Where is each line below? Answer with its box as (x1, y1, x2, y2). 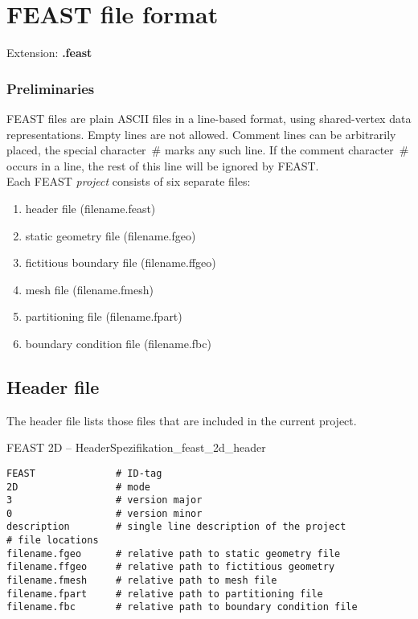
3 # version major (6, 494, 203, 506)
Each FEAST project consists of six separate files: (6, 173, 251, 190)
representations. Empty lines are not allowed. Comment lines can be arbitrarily (6, 125, 396, 142)
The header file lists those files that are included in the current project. (6, 412, 357, 428)
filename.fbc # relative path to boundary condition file (6, 601, 358, 613)
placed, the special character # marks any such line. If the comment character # (6, 141, 409, 158)
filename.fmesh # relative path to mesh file (6, 575, 277, 587)
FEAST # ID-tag (6, 467, 162, 479)
